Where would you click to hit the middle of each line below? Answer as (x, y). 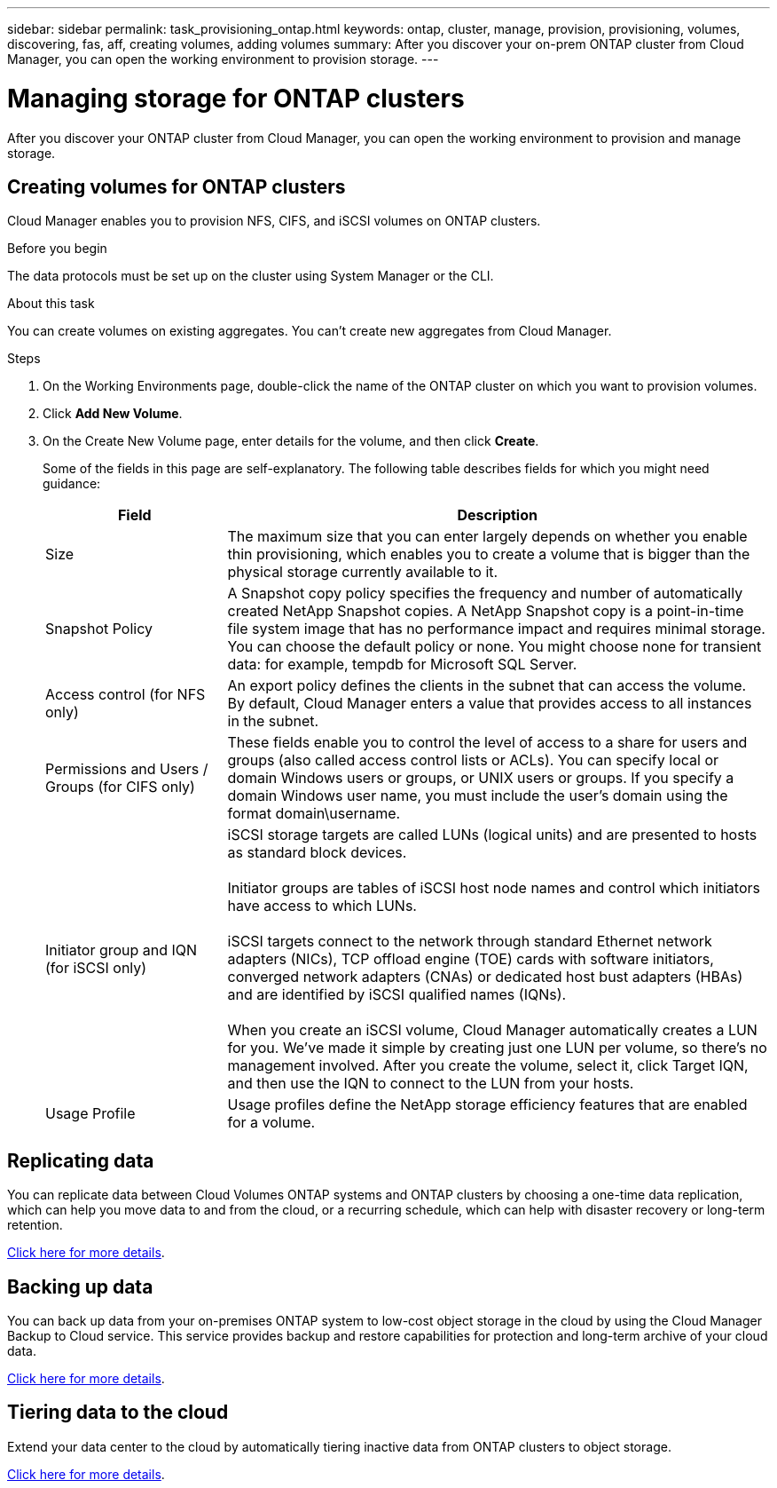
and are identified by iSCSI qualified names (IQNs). (397, 995)
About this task (51, 304)
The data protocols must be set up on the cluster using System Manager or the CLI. (251, 276)
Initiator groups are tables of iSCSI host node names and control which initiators (494, 888)
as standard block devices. (317, 853)
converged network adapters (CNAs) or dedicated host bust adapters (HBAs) (485, 977)
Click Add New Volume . (113, 414)
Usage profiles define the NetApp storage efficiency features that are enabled (487, 1105)
